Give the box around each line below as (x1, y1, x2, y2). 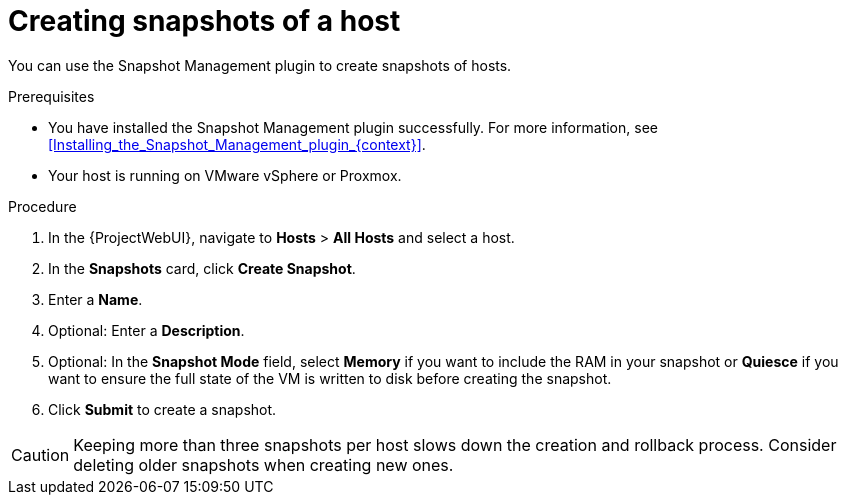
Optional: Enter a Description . (48, 321, 245, 339)
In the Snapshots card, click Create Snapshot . (48, 259, 356, 277)
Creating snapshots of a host (8, 4, 401, 38)
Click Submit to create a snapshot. (48, 400, 277, 418)
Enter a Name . (48, 290, 143, 308)
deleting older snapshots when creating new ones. (73, 454, 454, 475)
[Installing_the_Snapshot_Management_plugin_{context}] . (48, 135, 426, 153)
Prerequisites (8, 87, 95, 105)
